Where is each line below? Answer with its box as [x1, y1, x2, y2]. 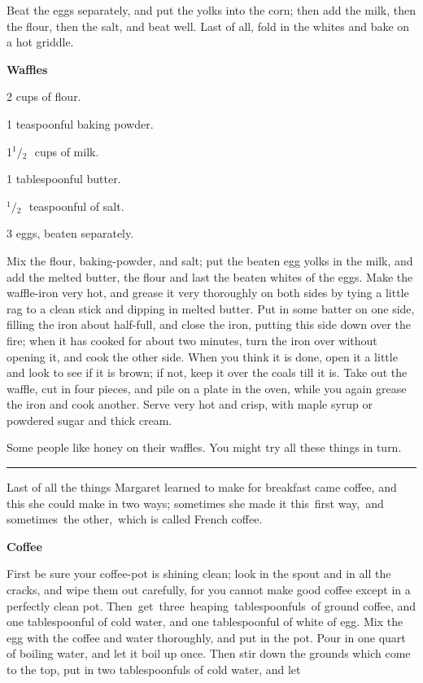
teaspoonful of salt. [28, 197, 124, 214]
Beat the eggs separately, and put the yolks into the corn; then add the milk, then [7, 2, 416, 18]
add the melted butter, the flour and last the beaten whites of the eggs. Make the [7, 268, 413, 285]
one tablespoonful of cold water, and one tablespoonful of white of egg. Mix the [7, 613, 403, 630]
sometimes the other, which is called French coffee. [7, 510, 263, 528]
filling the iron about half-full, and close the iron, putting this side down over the [7, 316, 412, 333]
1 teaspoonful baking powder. [7, 115, 154, 132]
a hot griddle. [7, 33, 74, 50]
